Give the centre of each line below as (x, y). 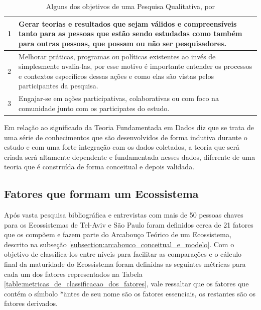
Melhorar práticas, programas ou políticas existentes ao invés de (117, 56)
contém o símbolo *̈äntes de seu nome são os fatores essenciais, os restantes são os (130, 293)
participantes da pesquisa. (58, 86)
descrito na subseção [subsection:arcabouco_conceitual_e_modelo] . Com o (119, 244)
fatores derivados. (31, 303)
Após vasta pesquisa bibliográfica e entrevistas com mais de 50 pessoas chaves (124, 215)
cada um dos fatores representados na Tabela (73, 274)
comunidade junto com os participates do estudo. (94, 108)
